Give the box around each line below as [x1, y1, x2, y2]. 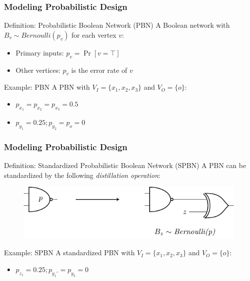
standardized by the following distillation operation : [4, 169, 161, 180]
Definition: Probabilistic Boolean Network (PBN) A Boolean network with [4, 20, 230, 30]
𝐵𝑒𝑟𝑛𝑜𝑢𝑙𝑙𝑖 [21, 32, 51, 39]
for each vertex [71, 29, 117, 40]
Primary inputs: [15, 47, 64, 57]
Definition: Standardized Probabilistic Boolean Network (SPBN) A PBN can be [4, 160, 246, 170]
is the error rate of [71, 64, 127, 75]
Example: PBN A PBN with [4, 82, 90, 92]
